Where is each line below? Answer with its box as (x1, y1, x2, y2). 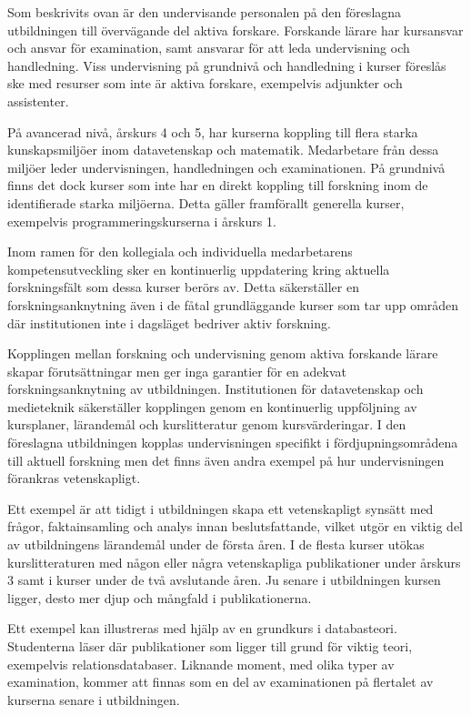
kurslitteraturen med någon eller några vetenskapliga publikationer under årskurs (7, 552, 461, 571)
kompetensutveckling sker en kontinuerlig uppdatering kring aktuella (7, 259, 390, 278)
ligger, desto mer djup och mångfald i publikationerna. (7, 588, 312, 607)
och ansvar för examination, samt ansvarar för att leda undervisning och (7, 38, 410, 57)
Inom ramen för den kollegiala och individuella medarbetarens (7, 242, 353, 261)
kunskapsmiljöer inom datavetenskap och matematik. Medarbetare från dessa (7, 140, 439, 159)
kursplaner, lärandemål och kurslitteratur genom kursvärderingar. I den (7, 415, 406, 434)
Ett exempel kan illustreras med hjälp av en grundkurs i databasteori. (7, 619, 397, 638)
